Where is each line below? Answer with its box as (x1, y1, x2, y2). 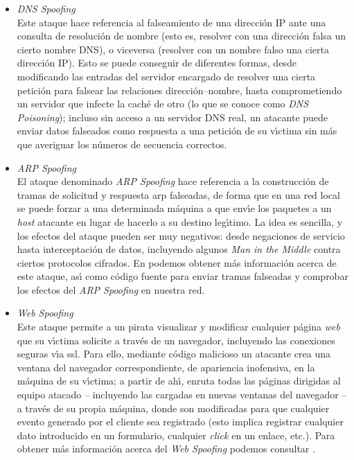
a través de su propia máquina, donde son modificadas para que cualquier (17, 400, 330, 415)
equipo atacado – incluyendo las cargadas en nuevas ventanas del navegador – (17, 387, 347, 402)
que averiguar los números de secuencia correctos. (17, 136, 227, 151)
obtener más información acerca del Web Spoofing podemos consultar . (17, 441, 315, 456)
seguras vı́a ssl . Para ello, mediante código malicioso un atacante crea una (17, 346, 330, 361)
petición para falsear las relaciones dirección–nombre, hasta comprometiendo (17, 82, 342, 97)
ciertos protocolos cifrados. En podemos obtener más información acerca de (17, 255, 337, 269)
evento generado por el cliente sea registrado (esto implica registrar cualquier (17, 414, 344, 429)
